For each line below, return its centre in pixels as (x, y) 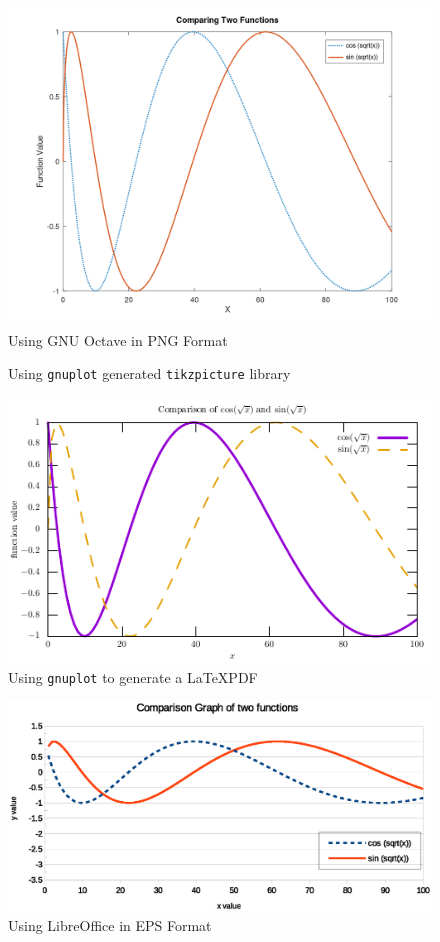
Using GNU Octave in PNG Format (118, 339)
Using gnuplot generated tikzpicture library (149, 373)
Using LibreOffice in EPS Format (110, 924)
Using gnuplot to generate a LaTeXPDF (133, 676)
